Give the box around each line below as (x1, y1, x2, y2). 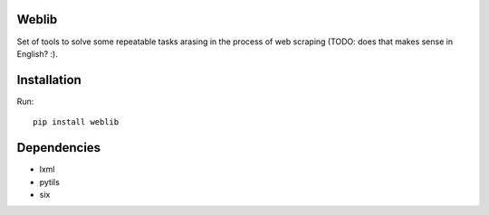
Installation (16, 72, 81, 88)
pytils (39, 176, 61, 187)
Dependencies (16, 140, 101, 155)
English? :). (16, 48, 58, 59)
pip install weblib (33, 117, 120, 127)
